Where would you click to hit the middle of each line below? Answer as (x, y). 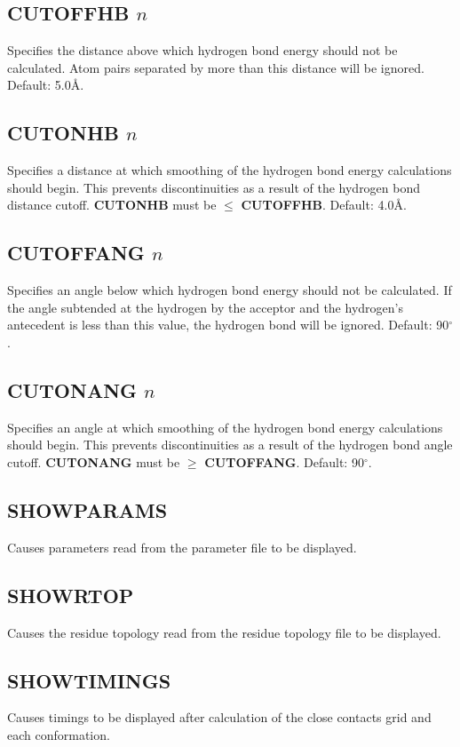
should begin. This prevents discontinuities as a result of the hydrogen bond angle (230, 445)
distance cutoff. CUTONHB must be (112, 205)
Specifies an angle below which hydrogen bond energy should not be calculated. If (230, 290)
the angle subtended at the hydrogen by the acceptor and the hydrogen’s (205, 307)
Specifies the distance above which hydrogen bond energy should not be (202, 50)
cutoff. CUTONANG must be (94, 461)
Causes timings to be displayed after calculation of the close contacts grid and (219, 717)
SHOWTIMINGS (89, 680)
